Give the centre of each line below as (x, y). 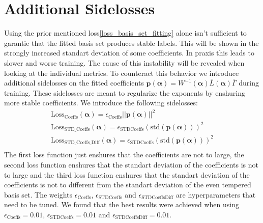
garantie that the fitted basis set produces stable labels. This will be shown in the (131, 43)
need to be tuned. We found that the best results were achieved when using (122, 204)
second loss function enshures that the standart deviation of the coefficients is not (131, 164)
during (249, 83)
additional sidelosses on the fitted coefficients (74, 83)
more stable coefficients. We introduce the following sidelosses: (101, 103)
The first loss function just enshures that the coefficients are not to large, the (124, 155)
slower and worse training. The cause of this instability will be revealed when (124, 62)
